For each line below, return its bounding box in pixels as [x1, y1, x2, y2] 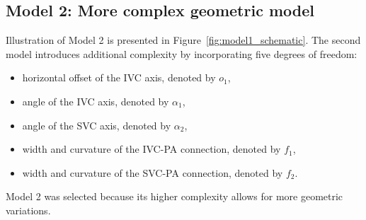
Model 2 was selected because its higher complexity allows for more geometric [6, 189, 343, 204]
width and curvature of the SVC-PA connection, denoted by [22, 165, 283, 180]
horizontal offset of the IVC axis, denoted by [22, 70, 216, 85]
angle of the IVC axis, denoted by [22, 93, 169, 108]
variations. [6, 202, 51, 217]
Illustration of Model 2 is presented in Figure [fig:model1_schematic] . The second [6, 33, 361, 47]
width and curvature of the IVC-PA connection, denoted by [22, 141, 281, 156]
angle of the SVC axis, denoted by [22, 117, 171, 132]
